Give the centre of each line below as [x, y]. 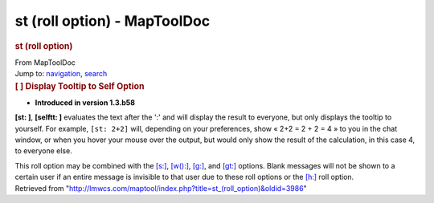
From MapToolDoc [45, 62]
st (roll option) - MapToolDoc [113, 21]
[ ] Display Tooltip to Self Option [80, 86]
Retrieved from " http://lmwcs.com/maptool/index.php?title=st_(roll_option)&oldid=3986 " [161, 188]
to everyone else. [43, 151]
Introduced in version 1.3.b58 [85, 102]
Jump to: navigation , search [61, 74]
